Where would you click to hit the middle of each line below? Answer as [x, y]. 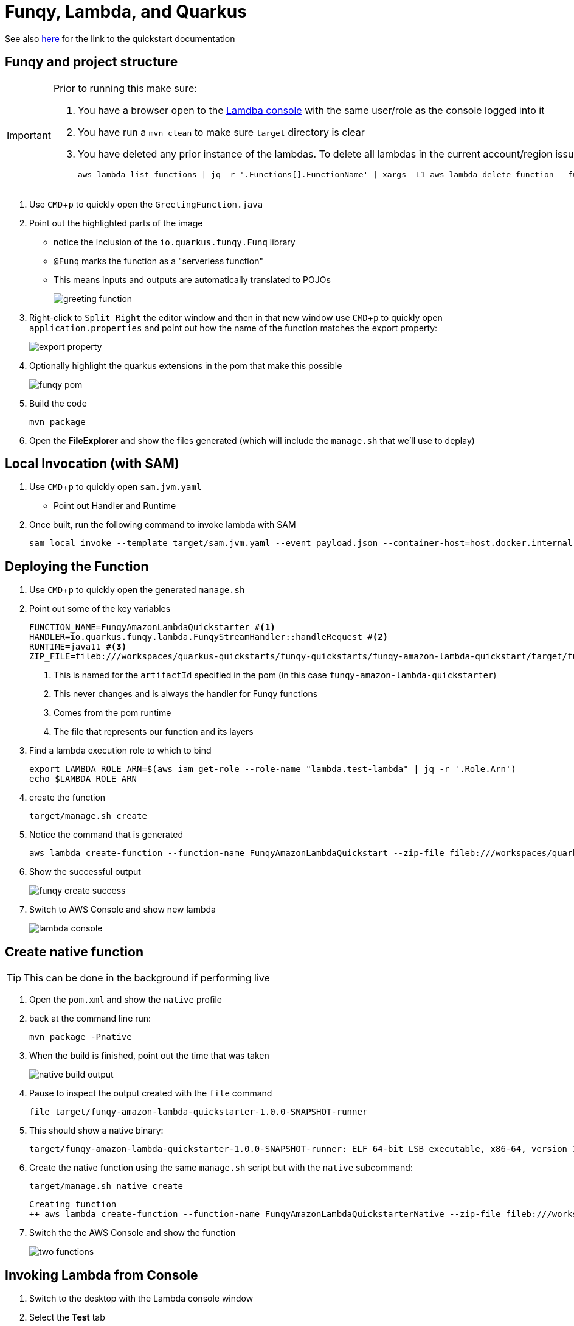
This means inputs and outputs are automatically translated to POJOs [192, 279]
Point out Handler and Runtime [115, 506]
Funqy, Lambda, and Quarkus [126, 12]
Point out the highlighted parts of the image [116, 223]
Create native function [74, 952]
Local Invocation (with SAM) [92, 464]
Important [29, 135]
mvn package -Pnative [81, 1037]
